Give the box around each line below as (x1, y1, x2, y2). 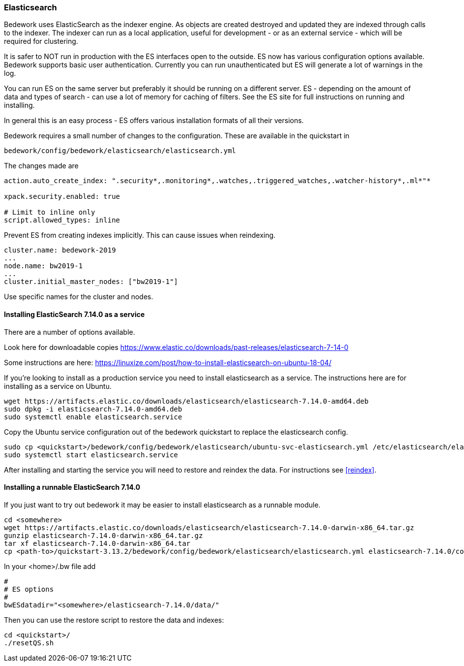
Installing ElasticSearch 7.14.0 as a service (4, 310, 145, 318)
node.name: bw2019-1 (4, 262, 83, 270)
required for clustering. (4, 37, 78, 46)
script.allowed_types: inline (4, 216, 120, 224)
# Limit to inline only (4, 208, 95, 217)
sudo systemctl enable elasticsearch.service (4, 412, 182, 421)
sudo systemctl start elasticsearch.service (4, 450, 178, 459)
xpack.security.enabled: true (4, 192, 120, 201)
